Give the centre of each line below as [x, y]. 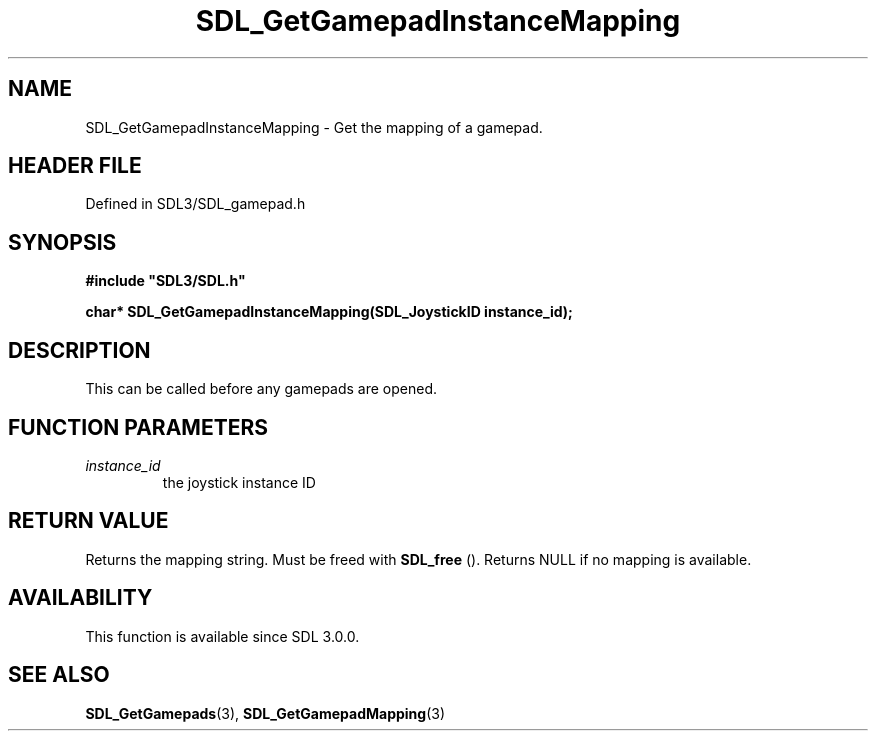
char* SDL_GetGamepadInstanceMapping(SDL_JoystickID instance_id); [329, 312]
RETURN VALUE [88, 521]
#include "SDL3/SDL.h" [165, 281]
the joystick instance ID [239, 482]
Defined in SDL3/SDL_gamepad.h [195, 204]
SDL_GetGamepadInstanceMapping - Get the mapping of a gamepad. [314, 127]
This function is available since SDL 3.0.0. [222, 636]
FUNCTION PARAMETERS [138, 427]
